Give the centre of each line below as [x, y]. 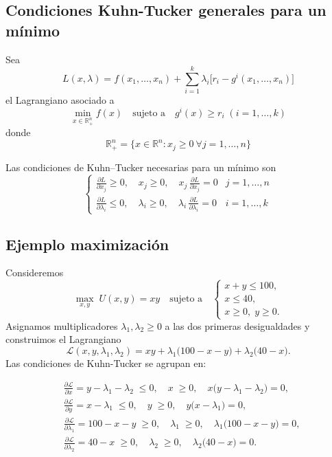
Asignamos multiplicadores [62, 325]
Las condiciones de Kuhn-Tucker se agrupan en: [106, 363]
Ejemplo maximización [87, 244]
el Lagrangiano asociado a [60, 100]
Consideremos [35, 272]
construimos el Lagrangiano [63, 339]
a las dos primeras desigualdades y [237, 325]
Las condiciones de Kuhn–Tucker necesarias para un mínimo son [141, 167]
